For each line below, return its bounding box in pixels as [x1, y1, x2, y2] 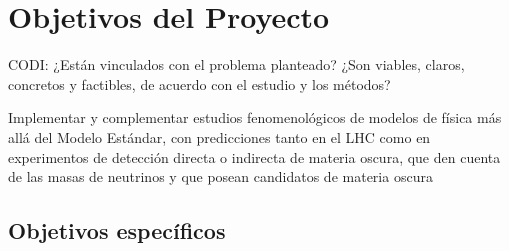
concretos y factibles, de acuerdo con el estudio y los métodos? [8, 73, 391, 94]
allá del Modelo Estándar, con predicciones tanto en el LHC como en [8, 126, 431, 147]
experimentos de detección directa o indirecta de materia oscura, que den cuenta [8, 146, 501, 167]
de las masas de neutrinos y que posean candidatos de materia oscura [8, 166, 433, 187]
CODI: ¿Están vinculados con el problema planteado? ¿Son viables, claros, [8, 54, 465, 75]
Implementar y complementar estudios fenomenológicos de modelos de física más [8, 107, 502, 128]
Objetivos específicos [8, 215, 226, 246]
